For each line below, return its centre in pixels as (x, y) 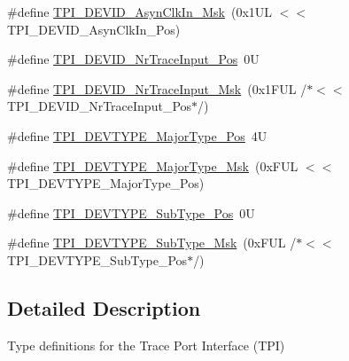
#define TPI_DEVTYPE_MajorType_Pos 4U (137, 135)
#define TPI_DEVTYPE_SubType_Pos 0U (131, 212)
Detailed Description (104, 307)
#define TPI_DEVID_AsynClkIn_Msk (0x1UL (140, 12)
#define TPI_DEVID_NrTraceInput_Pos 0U (133, 59)
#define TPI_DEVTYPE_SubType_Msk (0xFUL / (152, 243)
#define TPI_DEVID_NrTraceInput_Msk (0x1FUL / (157, 88)
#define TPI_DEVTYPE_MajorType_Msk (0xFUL (153, 165)
